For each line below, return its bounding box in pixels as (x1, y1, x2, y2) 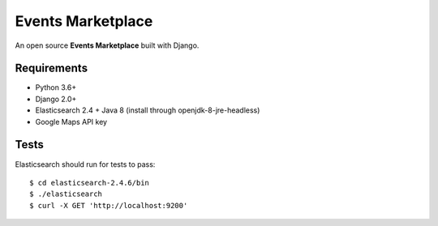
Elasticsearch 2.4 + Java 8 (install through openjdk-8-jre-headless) (35, 105, 260, 115)
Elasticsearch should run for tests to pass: (15, 159, 156, 169)
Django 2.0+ (35, 94, 77, 104)
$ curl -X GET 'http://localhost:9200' (29, 201, 188, 210)
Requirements (15, 62, 88, 75)
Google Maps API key (35, 117, 108, 126)
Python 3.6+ (35, 83, 77, 92)
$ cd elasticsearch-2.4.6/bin (29, 178, 150, 187)
